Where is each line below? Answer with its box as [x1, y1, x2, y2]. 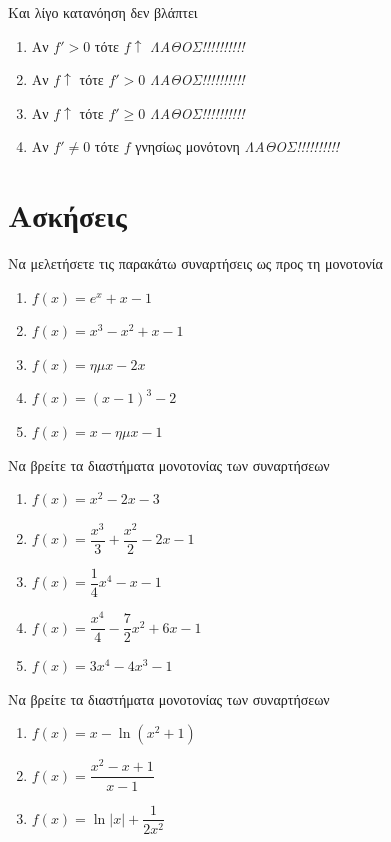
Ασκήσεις [8, 195, 127, 236]
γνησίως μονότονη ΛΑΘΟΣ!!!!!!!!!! [135, 136, 340, 157]
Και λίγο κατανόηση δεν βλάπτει [8, 2, 198, 22]
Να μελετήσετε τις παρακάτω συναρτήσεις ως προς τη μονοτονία [8, 253, 383, 274]
